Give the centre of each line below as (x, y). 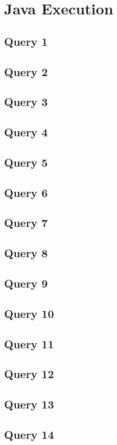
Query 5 (26, 162)
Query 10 (29, 313)
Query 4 (26, 132)
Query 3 (26, 102)
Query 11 (29, 343)
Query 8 (26, 253)
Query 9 (26, 283)
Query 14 (29, 434)
